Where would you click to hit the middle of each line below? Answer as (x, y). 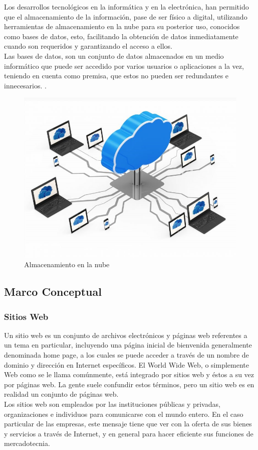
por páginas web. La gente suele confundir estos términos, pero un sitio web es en (129, 384)
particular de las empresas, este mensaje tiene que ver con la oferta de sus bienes (128, 424)
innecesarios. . (25, 85)
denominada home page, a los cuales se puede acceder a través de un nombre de (126, 354)
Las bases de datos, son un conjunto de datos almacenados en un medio (114, 55)
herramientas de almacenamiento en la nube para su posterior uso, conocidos (122, 26)
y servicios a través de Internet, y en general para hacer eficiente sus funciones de (129, 433)
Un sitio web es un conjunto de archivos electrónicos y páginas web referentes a (126, 335)
